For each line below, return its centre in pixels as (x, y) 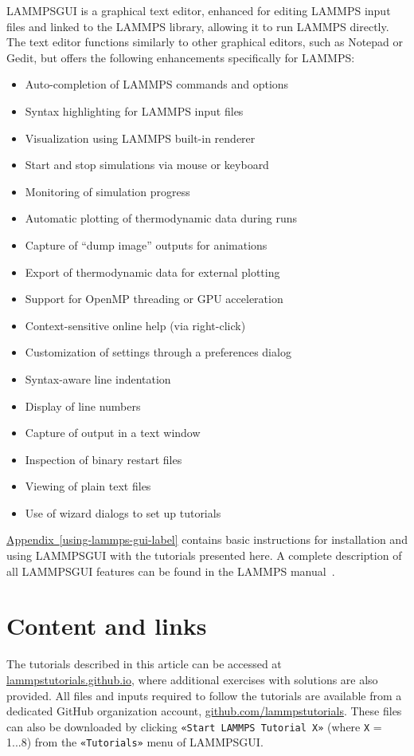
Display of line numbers (83, 406)
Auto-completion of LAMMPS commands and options (157, 84)
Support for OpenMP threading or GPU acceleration (154, 299)
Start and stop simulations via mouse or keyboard (147, 165)
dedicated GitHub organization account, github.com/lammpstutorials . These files (204, 711)
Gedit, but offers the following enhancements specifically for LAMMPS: (181, 57)
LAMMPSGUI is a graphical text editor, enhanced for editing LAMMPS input (199, 10)
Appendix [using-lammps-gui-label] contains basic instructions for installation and (207, 539)
